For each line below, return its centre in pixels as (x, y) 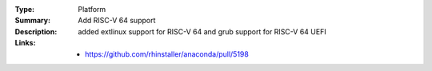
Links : (25, 43)
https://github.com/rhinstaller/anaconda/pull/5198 (167, 54)
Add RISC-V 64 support (117, 21)
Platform (92, 9)
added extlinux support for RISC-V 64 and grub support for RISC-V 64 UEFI (202, 31)
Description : (36, 31)
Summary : (33, 21)
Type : (25, 9)
